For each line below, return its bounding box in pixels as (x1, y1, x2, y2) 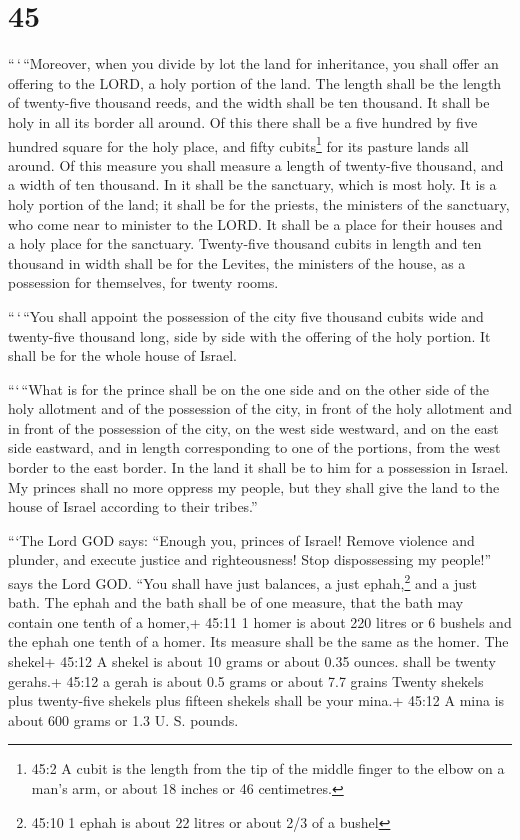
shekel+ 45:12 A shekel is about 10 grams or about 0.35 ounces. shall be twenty (8, 651, 496, 672)
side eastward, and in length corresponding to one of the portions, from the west (8, 437, 501, 458)
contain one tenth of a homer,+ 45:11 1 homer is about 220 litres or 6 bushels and (8, 611, 512, 632)
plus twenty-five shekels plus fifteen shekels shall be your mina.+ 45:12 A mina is (8, 690, 505, 711)
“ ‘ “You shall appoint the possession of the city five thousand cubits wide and (8, 305, 484, 326)
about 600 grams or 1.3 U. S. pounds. (8, 709, 239, 730)
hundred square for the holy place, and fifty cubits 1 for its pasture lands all (8, 132, 469, 156)
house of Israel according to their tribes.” (8, 496, 258, 517)
